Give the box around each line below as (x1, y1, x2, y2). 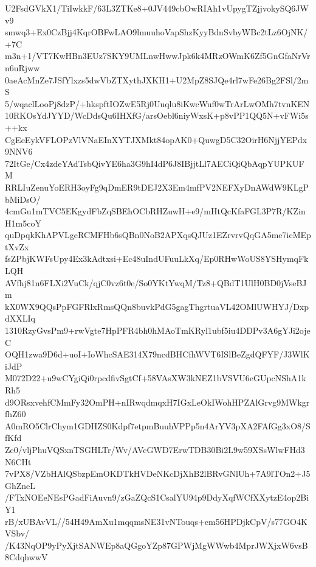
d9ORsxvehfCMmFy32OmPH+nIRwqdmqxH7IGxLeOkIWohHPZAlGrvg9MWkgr (5, 395, 310, 408)
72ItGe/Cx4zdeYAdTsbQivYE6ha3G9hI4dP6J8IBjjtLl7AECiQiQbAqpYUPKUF (5, 157, 304, 169)
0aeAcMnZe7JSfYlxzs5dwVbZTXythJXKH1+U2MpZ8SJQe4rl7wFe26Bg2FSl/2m (5, 73, 309, 86)
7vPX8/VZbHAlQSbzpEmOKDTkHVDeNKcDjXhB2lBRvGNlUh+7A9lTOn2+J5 (5, 467, 311, 480)
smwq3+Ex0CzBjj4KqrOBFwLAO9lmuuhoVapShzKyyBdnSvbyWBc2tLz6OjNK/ (5, 26, 308, 38)
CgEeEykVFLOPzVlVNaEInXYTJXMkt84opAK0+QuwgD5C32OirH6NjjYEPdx (5, 133, 307, 146)
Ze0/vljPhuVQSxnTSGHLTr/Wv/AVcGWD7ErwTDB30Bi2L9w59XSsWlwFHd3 (5, 443, 305, 456)
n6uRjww (5, 61, 40, 74)
